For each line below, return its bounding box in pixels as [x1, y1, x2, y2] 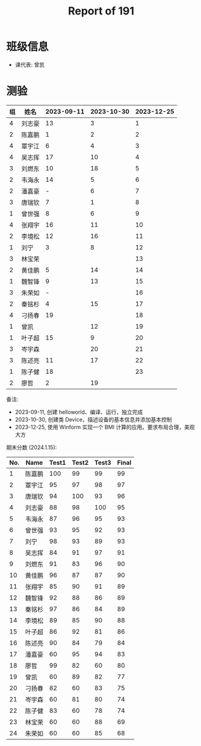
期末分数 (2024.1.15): [6, 444, 57, 451]
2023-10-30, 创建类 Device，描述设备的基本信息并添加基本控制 [14, 415, 173, 423]
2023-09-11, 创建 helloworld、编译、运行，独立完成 [14, 408, 143, 415]
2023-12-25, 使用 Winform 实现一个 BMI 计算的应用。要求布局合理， [14, 423, 185, 431]
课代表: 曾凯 [14, 61, 45, 68]
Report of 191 [68, 4, 134, 18]
